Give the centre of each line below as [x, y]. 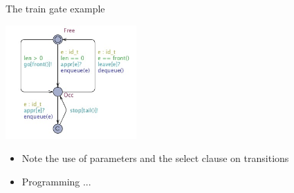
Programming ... [56, 181]
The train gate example [55, 8]
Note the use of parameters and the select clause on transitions [155, 158]
